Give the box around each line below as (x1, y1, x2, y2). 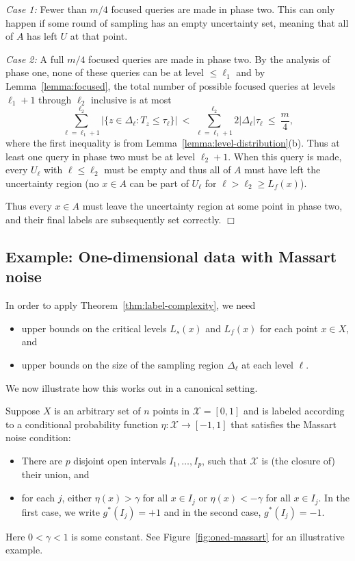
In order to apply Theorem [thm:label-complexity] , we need (5, 298, 256, 312)
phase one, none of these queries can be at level (5, 65, 204, 79)
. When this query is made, (228, 149, 342, 163)
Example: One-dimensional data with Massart (5, 246, 337, 267)
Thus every (5, 199, 52, 213)
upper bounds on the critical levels (21, 321, 167, 335)
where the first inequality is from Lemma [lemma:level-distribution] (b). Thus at (5, 136, 340, 150)
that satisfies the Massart (231, 416, 337, 431)
